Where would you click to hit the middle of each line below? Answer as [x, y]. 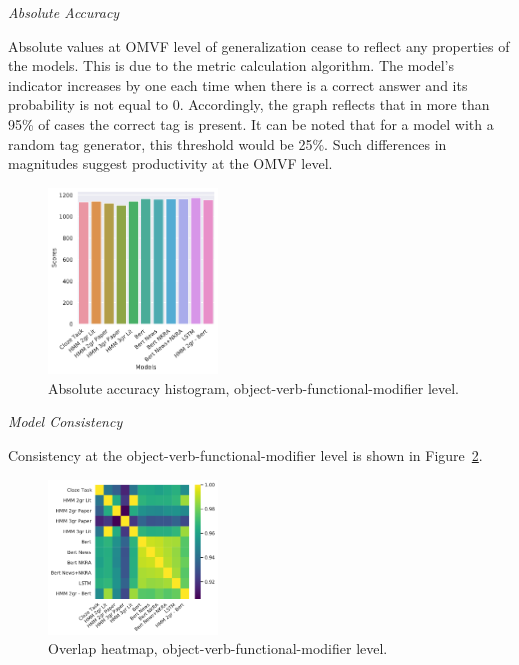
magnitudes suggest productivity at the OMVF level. [170, 163]
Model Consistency [65, 421]
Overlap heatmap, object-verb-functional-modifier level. [218, 648]
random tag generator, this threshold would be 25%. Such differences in [227, 143]
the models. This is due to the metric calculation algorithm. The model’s [231, 65]
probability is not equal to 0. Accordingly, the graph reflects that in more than [249, 104]
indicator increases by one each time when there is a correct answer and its [238, 84]
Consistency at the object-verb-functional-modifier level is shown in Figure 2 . [245, 455]
